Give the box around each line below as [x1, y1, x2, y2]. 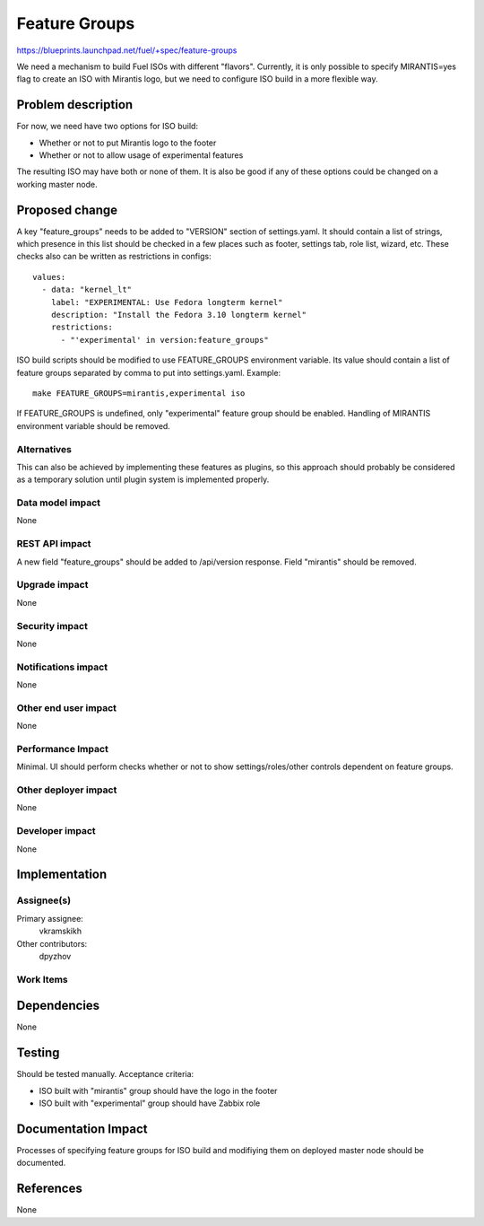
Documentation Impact [16, 1121, 148, 1136]
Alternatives [16, 442, 72, 455]
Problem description [16, 97, 134, 112]
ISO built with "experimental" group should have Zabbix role [39, 1098, 261, 1108]
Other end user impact [16, 701, 117, 714]
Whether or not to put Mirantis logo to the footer [39, 137, 217, 148]
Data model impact [16, 496, 101, 509]
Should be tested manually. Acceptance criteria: [16, 1069, 194, 1080]
